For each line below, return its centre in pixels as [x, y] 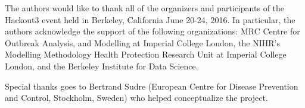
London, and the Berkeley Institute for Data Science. [102, 66]
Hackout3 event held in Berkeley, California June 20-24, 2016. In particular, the [150, 19]
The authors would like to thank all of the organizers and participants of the [145, 8]
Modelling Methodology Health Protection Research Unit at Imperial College [146, 54]
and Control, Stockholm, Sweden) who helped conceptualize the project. [136, 98]
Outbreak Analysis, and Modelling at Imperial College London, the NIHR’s [142, 42]
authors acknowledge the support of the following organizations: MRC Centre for [152, 31]
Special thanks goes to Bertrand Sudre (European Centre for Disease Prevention [152, 86]
